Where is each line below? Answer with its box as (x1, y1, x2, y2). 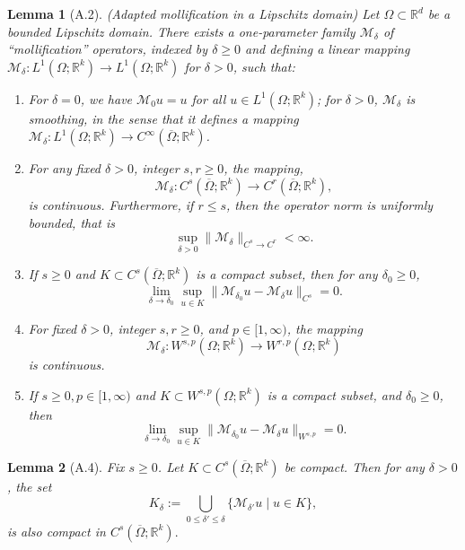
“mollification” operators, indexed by (7, 39, 208, 58)
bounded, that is (28, 213, 116, 231)
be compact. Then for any (284, 457, 425, 476)
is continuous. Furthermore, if (28, 195, 194, 214)
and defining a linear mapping (245, 39, 410, 58)
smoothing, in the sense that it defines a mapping (28, 109, 299, 127)
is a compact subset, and (267, 385, 401, 404)
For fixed (28, 319, 77, 337)
